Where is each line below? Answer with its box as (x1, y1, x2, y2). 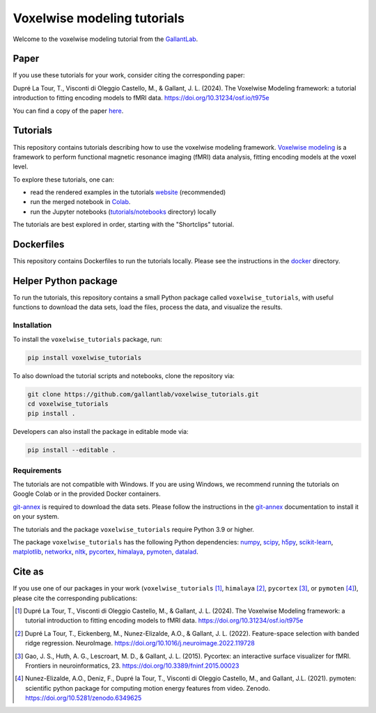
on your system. (13, 512, 59, 521)
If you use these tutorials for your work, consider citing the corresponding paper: (13, 71, 245, 79)
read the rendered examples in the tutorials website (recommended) (30, 188, 226, 196)
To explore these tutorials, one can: (13, 175, 114, 184)
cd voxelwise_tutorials (27, 400, 109, 407)
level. (13, 162, 29, 171)
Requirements (13, 465, 62, 475)
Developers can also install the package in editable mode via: (13, 428, 189, 436)
